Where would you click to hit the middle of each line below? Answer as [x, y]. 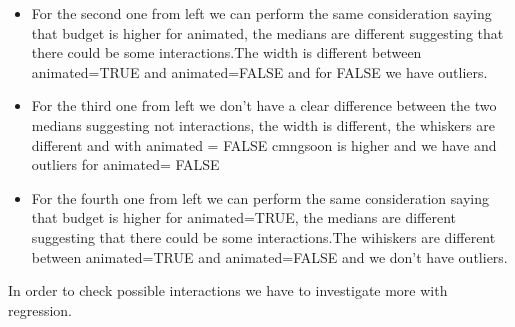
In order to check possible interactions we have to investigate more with [228, 290]
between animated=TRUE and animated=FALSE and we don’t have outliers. [269, 256]
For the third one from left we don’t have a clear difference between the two [264, 105]
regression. [40, 309]
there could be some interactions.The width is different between [226, 52]
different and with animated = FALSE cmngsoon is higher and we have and [264, 144]
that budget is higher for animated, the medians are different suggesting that [267, 32]
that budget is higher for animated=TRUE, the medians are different [244, 217]
